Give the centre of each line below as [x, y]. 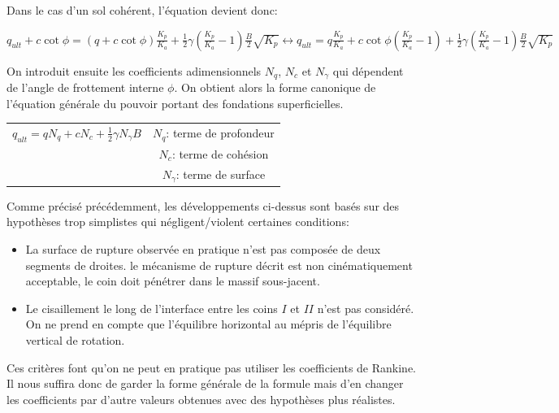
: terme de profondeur [220, 133]
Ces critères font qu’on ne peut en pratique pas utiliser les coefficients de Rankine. [211, 367]
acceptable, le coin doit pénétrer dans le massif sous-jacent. [173, 281]
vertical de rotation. [75, 339]
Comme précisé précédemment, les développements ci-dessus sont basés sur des [203, 205]
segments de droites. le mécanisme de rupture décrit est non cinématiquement [219, 265]
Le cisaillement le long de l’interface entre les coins [152, 308]
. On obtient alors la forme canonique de [275, 87]
